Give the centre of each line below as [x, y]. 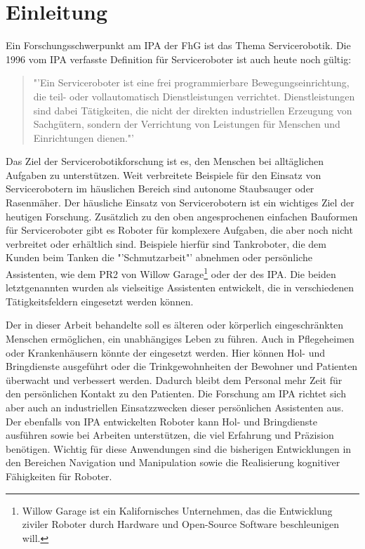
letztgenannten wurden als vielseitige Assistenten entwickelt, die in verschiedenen [180, 287]
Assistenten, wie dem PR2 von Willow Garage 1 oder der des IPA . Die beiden [171, 273]
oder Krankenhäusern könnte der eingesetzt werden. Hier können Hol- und [166, 352]
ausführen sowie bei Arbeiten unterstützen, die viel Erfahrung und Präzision [170, 435]
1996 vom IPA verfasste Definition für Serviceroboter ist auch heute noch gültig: [179, 59]
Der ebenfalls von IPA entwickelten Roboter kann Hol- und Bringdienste [162, 421]
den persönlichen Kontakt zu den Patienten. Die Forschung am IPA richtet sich [176, 393]
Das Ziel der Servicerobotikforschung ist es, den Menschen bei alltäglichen [165, 161]
